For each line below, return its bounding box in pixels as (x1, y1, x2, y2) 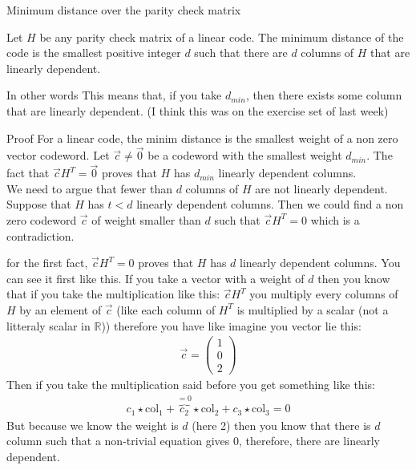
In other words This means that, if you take (6, 87, 222, 103)
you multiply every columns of (249, 286, 398, 302)
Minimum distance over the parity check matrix (6, 2, 241, 18)
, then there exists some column (245, 87, 402, 103)
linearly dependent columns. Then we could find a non (136, 196, 404, 213)
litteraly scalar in (6, 317, 91, 334)
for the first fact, (6, 254, 88, 271)
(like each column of (116, 301, 216, 318)
